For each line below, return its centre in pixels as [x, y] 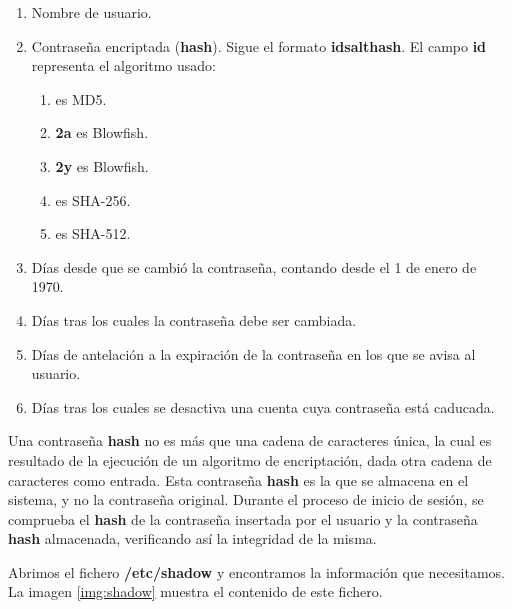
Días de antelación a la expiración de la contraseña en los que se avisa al [253, 353]
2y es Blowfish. [102, 165]
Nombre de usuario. [91, 12]
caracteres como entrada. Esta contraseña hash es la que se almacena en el [238, 479]
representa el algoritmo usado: [124, 65]
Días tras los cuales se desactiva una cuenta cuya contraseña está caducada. [263, 406]
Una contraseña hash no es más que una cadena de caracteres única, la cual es [250, 440]
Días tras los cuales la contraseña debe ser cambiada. [194, 319]
